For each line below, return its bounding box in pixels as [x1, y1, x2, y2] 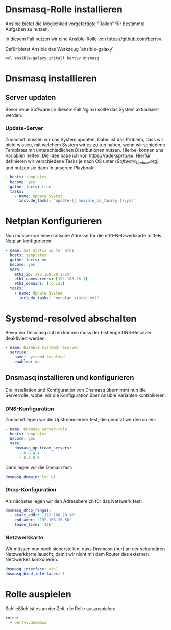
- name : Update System [14, 290, 63, 296]
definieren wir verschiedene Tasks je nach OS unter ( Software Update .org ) [5, 158, 159, 166]
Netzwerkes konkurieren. [5, 556, 59, 563]
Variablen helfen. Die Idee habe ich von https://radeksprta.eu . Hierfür [5, 152, 151, 159]
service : [10, 349, 29, 355]
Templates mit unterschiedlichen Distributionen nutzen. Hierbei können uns [5, 147, 164, 153]
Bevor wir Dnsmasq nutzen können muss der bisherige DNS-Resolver [5, 329, 152, 335]
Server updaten [5, 93, 56, 102]
